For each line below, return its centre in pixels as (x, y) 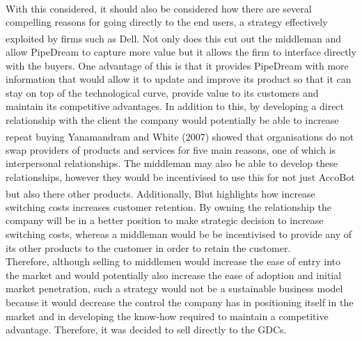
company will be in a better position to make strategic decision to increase (165, 220)
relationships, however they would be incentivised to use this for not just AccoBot (180, 177)
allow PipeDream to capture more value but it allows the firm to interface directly (181, 52)
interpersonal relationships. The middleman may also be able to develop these (172, 163)
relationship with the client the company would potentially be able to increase (172, 120)
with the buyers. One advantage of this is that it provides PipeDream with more (177, 65)
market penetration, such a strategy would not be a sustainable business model (174, 288)
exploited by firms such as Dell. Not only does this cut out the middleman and (174, 38)
